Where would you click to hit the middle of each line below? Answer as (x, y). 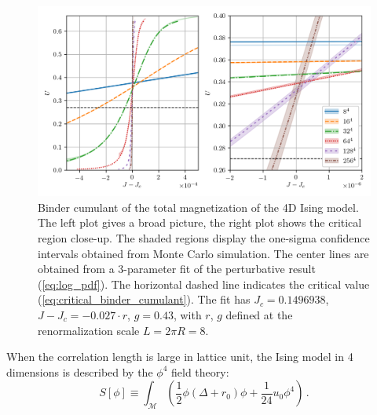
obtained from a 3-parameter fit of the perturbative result (177, 269)
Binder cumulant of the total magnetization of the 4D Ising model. (198, 207)
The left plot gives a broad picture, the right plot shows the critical (200, 222)
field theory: (200, 371)
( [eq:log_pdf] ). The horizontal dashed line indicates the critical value (204, 284)
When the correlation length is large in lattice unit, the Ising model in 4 (180, 357)
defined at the (259, 314)
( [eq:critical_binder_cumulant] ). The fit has (144, 299)
